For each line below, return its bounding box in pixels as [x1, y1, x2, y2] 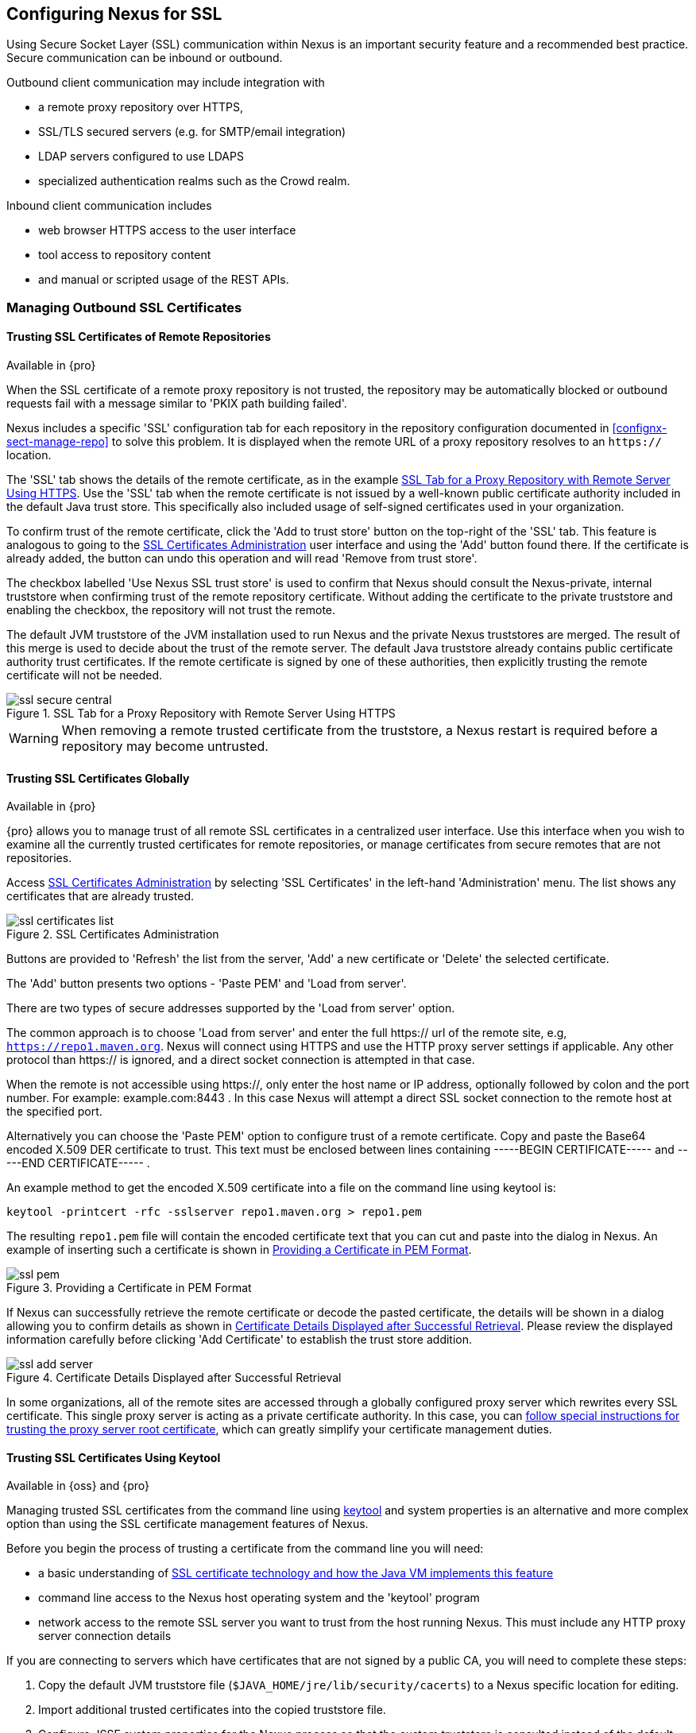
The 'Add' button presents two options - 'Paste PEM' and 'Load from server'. [6, 977, 407, 991]
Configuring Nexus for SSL [6, 4, 222, 24]
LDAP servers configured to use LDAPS [38, 149, 244, 164]
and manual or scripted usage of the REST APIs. [38, 273, 289, 287]
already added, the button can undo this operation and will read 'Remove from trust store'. [6, 551, 478, 566]
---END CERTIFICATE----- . [6, 1156, 150, 1170]
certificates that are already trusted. [6, 889, 194, 903]
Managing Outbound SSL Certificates [6, 299, 242, 315]
